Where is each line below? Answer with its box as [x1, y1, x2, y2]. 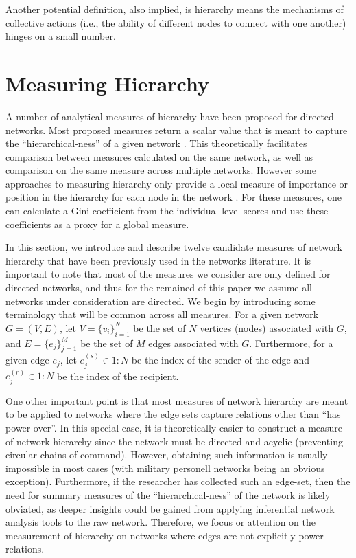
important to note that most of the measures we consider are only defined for [5, 267, 331, 281]
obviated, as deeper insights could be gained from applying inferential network [5, 501, 335, 515]
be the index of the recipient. [57, 368, 179, 383]
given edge [5, 353, 49, 367]
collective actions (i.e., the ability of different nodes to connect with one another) [5, 15, 346, 30]
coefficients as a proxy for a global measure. [5, 216, 189, 231]
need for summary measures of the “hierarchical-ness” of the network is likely [5, 488, 331, 502]
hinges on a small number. [5, 29, 116, 43]
